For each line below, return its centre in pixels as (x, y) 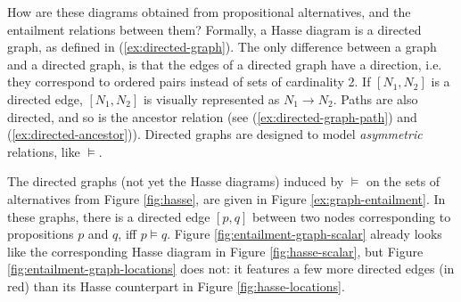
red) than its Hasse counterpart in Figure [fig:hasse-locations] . (176, 286)
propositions (41, 234)
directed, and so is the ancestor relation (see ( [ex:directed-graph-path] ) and (212, 116)
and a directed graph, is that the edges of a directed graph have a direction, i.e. (225, 64)
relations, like (44, 151)
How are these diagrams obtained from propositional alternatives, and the (209, 12)
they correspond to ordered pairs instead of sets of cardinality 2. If (189, 82)
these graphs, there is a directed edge (109, 216)
